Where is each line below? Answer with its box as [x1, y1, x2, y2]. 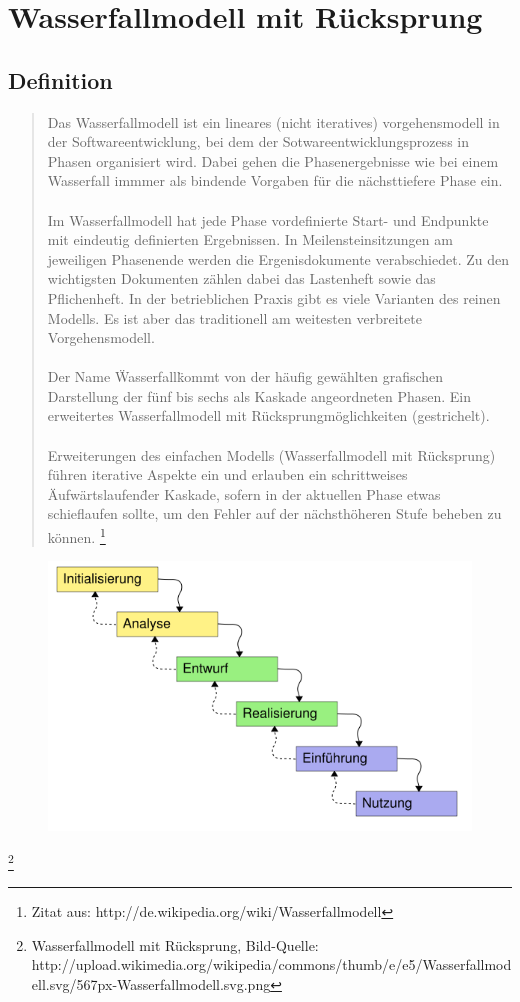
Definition [8, 64, 113, 95]
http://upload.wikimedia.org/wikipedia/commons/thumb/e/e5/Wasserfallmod [31, 954, 512, 975]
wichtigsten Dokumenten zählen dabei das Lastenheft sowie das [47, 268, 436, 289]
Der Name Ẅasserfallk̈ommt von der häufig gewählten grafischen [47, 366, 444, 387]
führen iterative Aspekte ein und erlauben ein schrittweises [47, 464, 408, 485]
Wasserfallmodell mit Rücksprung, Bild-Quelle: [31, 934, 319, 955]
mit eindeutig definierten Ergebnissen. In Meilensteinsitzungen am [47, 229, 453, 250]
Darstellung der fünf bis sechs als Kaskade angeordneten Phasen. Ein [47, 385, 472, 406]
